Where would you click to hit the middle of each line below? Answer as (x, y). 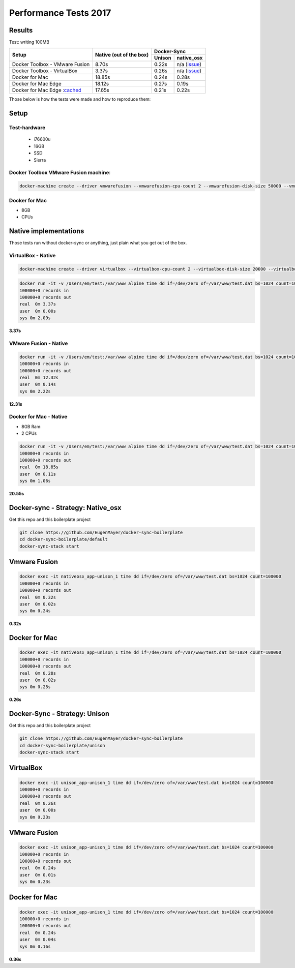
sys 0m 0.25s (35, 687)
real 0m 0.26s (38, 803)
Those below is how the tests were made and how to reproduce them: (80, 99)
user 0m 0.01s (38, 875)
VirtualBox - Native (32, 255)
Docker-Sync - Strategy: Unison (59, 714)
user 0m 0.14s (38, 384)
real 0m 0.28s (38, 673)
